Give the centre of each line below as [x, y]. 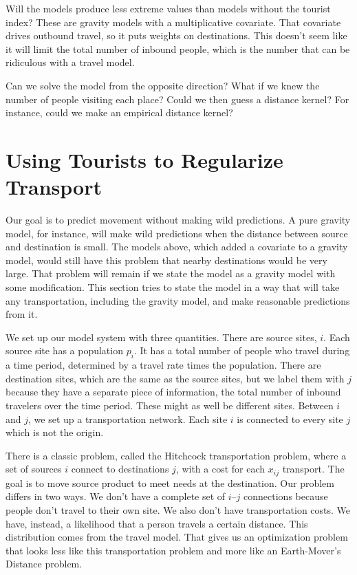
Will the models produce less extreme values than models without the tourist [168, 8]
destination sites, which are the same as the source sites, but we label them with [175, 378]
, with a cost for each [220, 469]
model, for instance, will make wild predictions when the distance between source [177, 233]
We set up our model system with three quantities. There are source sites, [161, 337]
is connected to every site [290, 419]
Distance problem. [44, 564]
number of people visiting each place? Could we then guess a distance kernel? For [177, 99]
